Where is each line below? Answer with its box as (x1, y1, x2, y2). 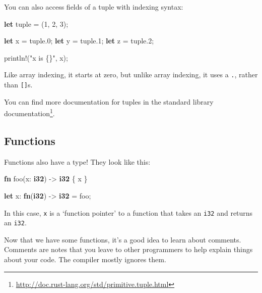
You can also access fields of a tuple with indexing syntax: (4, 2, 183, 12)
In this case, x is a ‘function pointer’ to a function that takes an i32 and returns (4, 207, 253, 218)
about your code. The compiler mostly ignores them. (4, 254, 166, 265)
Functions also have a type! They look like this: (4, 156, 151, 167)
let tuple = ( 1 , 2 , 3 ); (4, 18, 69, 29)
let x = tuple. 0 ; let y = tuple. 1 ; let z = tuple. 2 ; (4, 35, 154, 46)
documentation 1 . (4, 107, 55, 118)
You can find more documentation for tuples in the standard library (4, 96, 214, 107)
